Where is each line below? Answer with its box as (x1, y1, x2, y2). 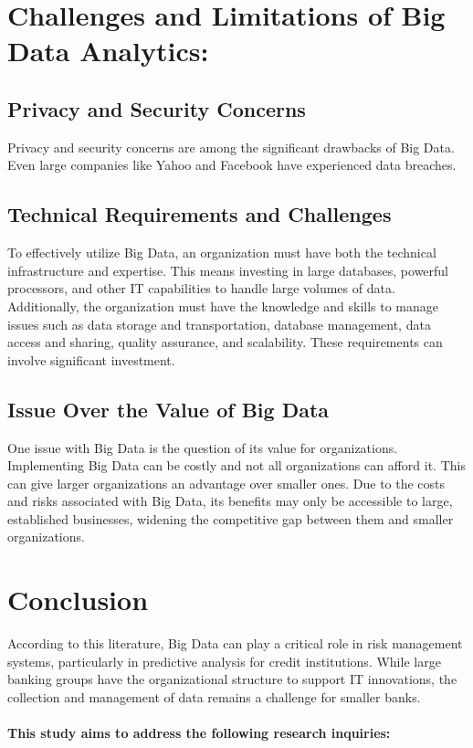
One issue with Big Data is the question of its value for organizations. (7, 437, 398, 457)
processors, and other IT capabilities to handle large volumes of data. (7, 279, 395, 298)
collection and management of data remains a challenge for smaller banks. (7, 687, 421, 706)
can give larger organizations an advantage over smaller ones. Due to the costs (7, 473, 446, 492)
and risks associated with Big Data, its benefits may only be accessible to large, (7, 491, 453, 511)
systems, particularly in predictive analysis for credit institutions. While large (7, 651, 441, 670)
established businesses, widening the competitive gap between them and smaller (7, 509, 454, 528)
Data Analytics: (7, 32, 209, 69)
